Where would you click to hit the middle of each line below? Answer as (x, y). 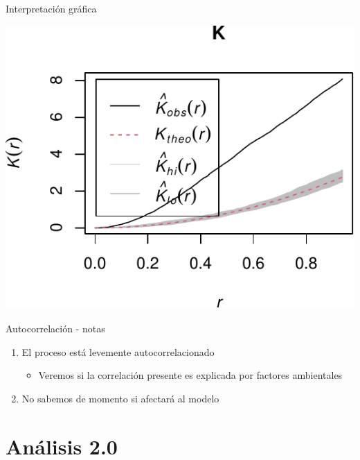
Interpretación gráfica (51, 8)
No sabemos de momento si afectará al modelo (120, 398)
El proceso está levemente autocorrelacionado (118, 351)
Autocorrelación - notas (55, 328)
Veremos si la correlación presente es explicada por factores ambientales (190, 375)
